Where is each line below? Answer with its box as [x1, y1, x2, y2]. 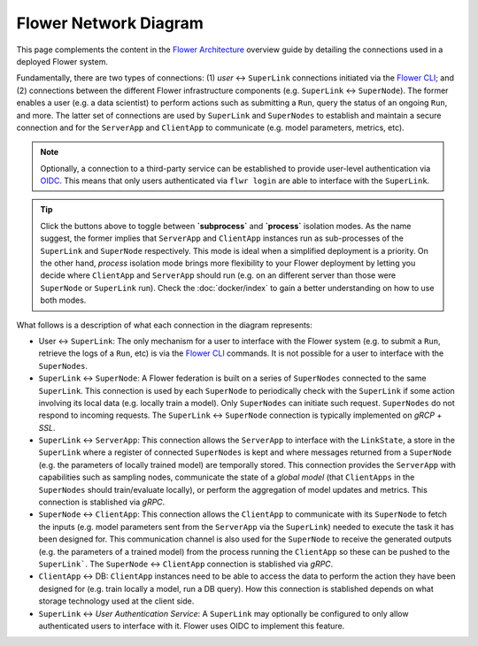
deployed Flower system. [16, 56, 109, 66]
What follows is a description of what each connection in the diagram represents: [16, 319, 313, 330]
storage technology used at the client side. [38, 596, 195, 606]
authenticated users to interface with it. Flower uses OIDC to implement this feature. [38, 620, 345, 631]
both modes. [40, 295, 87, 305]
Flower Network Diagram [16, 13, 204, 33]
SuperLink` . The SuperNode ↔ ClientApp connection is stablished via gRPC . [38, 558, 334, 569]
